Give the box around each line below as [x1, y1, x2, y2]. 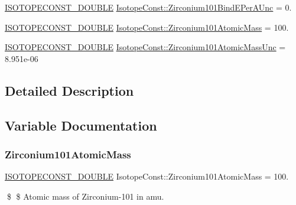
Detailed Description [5, 81, 134, 99]
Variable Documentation [5, 116, 157, 134]
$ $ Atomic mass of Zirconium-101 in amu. [6, 190, 164, 202]
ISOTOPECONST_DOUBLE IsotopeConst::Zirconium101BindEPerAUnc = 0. [5, 1, 292, 13]
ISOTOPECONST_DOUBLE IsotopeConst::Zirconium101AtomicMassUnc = [5, 41, 286, 53]
